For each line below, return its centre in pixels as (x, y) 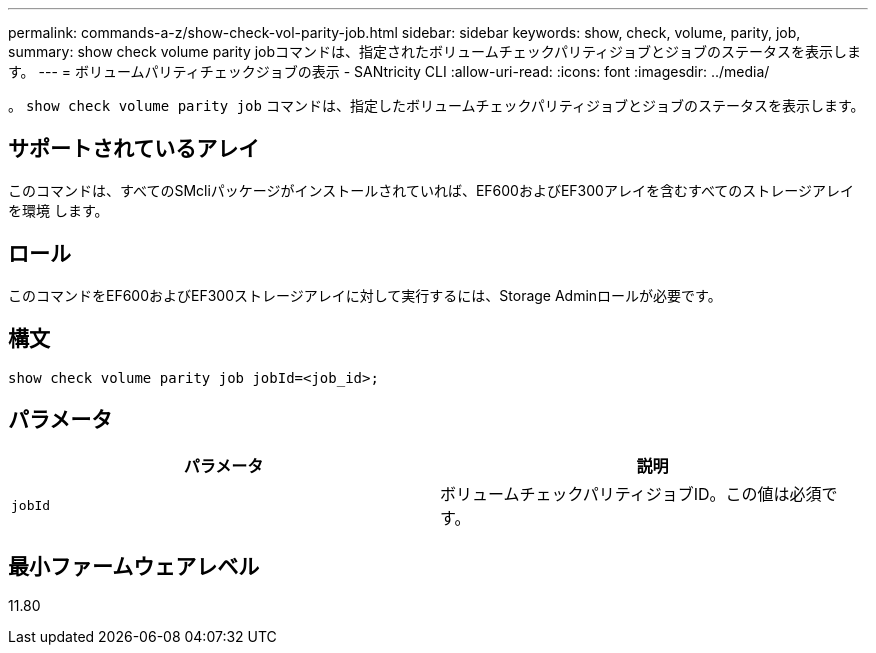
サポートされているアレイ (134, 149)
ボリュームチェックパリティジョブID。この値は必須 (631, 494)
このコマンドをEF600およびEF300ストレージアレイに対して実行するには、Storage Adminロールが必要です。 (365, 295)
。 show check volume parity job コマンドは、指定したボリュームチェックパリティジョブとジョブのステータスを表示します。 (436, 105)
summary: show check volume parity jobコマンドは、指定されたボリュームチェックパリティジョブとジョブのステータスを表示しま (435, 51)
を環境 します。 (58, 210)
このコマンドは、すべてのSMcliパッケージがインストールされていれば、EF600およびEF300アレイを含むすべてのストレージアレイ (431, 190)
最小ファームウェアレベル (134, 566)
